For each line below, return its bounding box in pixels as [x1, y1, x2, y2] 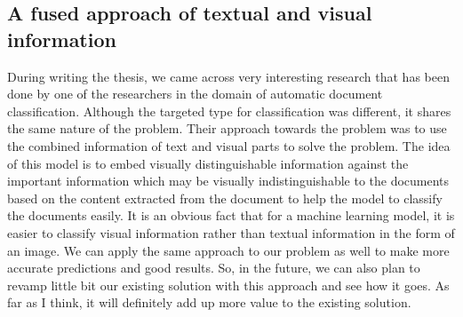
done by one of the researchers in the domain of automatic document [7, 84, 383, 103]
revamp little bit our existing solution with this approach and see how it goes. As [7, 275, 450, 294]
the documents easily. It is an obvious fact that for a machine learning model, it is [7, 206, 455, 225]
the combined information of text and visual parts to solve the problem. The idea [7, 136, 451, 155]
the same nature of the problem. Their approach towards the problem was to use [7, 119, 447, 138]
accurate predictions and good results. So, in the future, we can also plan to [7, 258, 420, 277]
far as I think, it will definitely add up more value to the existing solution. [7, 293, 411, 312]
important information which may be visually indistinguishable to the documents [7, 171, 450, 190]
